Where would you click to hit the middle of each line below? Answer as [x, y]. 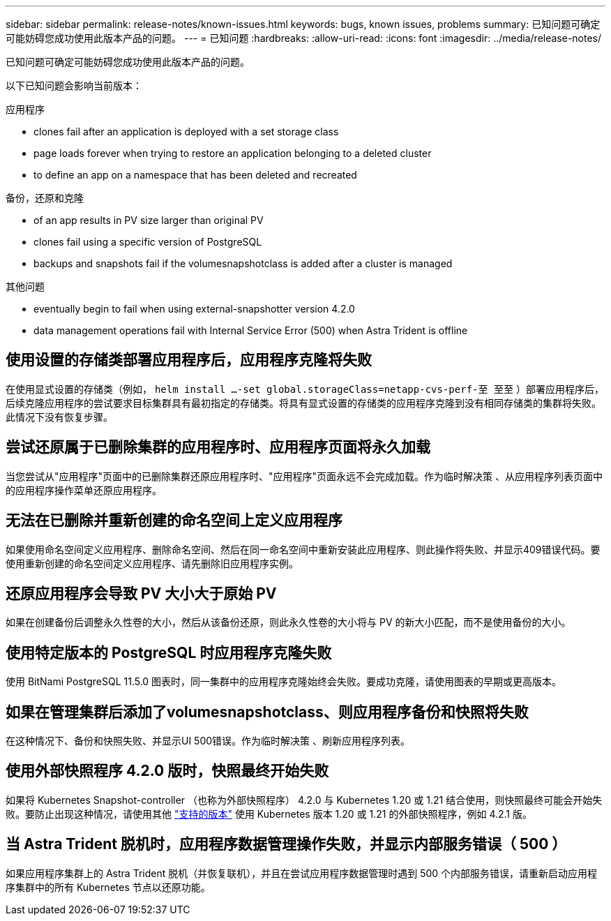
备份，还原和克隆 [45, 198]
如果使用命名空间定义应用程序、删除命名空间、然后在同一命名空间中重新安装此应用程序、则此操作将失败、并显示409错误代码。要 [303, 549]
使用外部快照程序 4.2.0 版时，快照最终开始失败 [167, 771]
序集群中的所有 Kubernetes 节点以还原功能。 [108, 887]
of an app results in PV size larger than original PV [149, 220]
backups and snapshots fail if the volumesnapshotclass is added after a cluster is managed [243, 263]
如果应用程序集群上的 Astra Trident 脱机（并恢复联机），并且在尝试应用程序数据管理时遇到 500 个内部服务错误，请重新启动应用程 [302, 873]
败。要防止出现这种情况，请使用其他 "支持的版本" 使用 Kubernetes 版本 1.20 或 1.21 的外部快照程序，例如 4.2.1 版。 [269, 814]
